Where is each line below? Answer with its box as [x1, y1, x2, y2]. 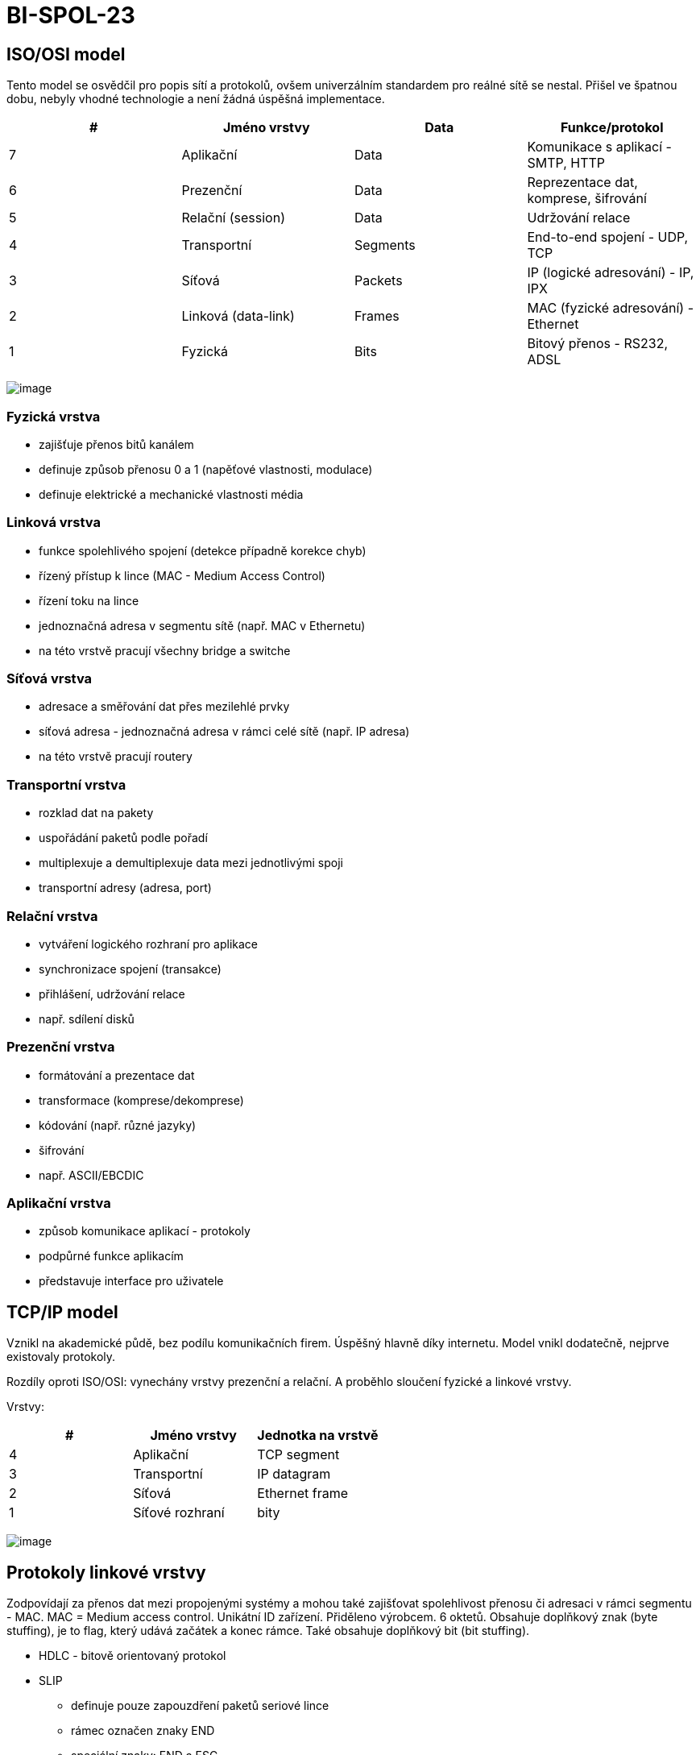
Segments [354, 237, 416, 254]
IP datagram [257, 1466, 331, 1483]
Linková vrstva [6, 514, 101, 531]
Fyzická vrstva [6, 408, 101, 425]
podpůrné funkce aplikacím [39, 1249, 184, 1263]
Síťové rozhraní [133, 1504, 225, 1521]
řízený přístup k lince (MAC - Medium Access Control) [39, 568, 325, 583]
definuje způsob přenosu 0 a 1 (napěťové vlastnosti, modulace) [39, 462, 373, 476]
